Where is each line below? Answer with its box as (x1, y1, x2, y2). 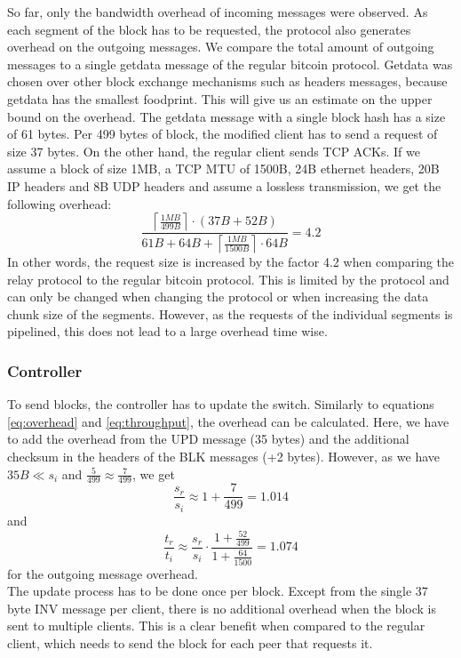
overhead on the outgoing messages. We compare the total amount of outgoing (7, 37, 434, 56)
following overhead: (7, 194, 112, 213)
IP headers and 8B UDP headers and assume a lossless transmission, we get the (7, 176, 441, 195)
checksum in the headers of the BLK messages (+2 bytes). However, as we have (7, 446, 440, 465)
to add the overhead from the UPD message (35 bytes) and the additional (7, 429, 409, 448)
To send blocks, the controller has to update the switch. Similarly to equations (7, 395, 434, 413)
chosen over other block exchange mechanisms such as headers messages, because (7, 72, 448, 91)
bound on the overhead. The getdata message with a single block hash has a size (7, 107, 446, 125)
